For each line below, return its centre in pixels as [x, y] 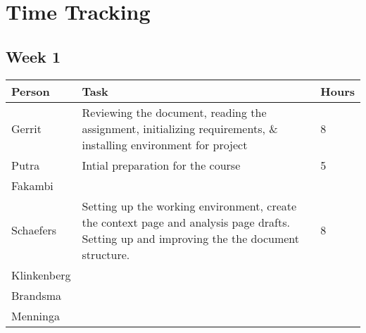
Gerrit [26, 128]
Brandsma [37, 295]
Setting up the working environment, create [189, 206]
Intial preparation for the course [161, 165]
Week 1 [33, 56]
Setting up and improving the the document [191, 238]
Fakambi [32, 185]
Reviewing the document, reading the [174, 112]
